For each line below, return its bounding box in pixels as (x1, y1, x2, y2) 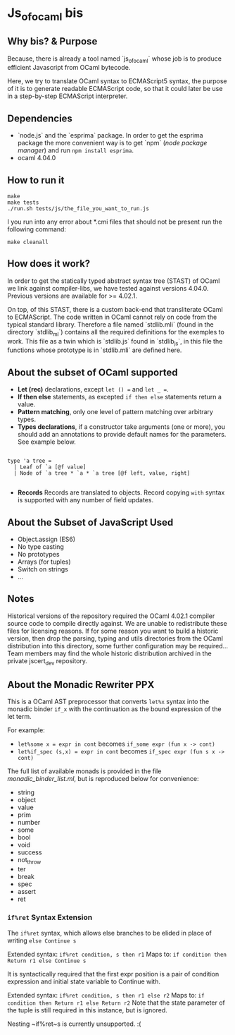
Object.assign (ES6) (17, 535, 76, 544)
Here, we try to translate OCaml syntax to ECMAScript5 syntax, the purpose (7, 77, 227, 85)
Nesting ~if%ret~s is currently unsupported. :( (7, 1019, 141, 1028)
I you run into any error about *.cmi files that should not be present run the (7, 217, 223, 226)
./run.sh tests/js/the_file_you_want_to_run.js (7, 205, 150, 212)
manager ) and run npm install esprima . (17, 146, 134, 155)
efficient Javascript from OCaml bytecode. (7, 63, 131, 72)
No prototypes (17, 550, 60, 559)
